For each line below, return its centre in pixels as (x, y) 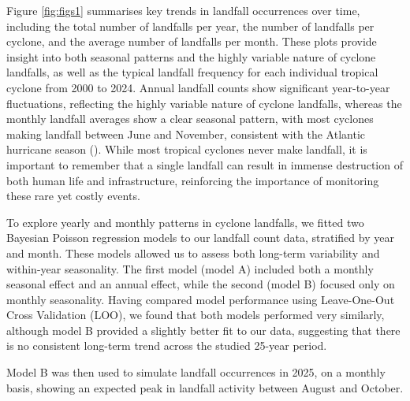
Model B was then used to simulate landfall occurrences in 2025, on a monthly (196, 372)
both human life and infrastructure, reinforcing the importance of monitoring (193, 180)
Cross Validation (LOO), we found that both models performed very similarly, (196, 315)
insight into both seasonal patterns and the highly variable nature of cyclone (191, 56)
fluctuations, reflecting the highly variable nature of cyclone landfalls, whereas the (204, 103)
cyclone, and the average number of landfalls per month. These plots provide (192, 41)
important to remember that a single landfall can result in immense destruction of (205, 164)
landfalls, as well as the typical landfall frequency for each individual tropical (192, 72)
